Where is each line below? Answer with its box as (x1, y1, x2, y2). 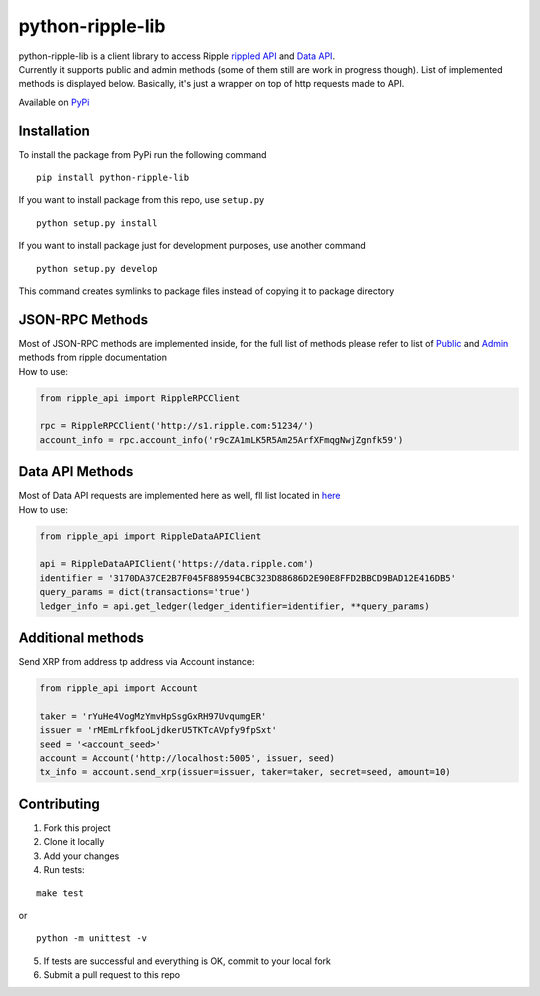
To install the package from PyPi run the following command (18, 148, 267, 160)
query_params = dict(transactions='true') (39, 586, 251, 598)
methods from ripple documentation (18, 351, 167, 364)
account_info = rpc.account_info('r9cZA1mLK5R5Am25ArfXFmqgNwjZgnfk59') (39, 434, 404, 445)
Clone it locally (43, 836, 105, 848)
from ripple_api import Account (39, 683, 199, 694)
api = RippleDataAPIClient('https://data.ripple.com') (39, 558, 314, 570)
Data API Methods (18, 463, 134, 480)
